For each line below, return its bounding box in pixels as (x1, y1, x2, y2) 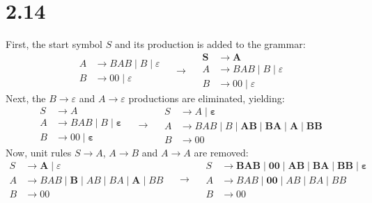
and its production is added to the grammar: (114, 37, 306, 51)
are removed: (194, 145, 249, 159)
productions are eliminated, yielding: (128, 90, 285, 105)
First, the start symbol (6, 37, 102, 51)
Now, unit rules (6, 145, 72, 159)
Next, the (6, 90, 46, 105)
